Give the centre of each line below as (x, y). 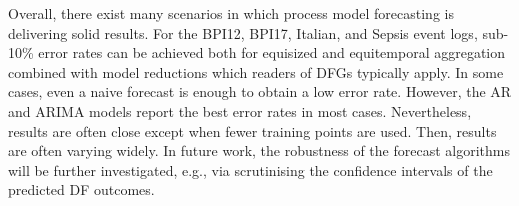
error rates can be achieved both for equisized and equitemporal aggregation (272, 52)
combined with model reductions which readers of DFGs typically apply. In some (256, 71)
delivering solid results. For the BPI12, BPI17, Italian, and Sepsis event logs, (243, 32)
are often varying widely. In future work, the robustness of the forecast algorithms (259, 150)
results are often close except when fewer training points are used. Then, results (252, 130)
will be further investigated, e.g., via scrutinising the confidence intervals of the (250, 169)
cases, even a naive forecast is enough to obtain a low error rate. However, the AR (260, 91)
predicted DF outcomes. (81, 189)
